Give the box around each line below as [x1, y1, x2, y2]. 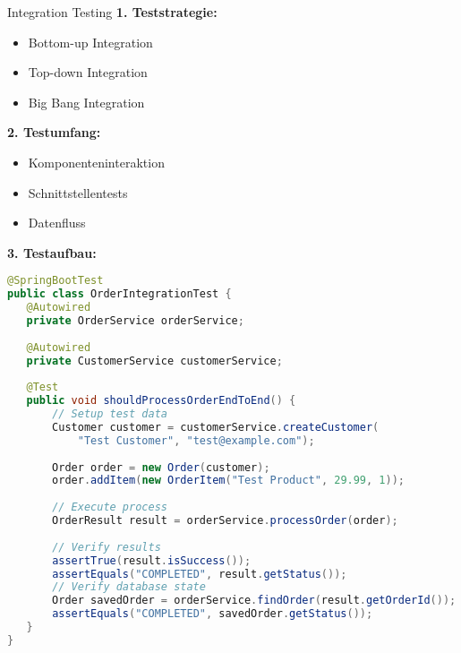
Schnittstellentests [28, 183, 128, 202]
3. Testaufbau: [7, 243, 97, 262]
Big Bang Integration [28, 92, 145, 111]
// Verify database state [52, 580, 206, 594]
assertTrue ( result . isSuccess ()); [52, 554, 252, 567]
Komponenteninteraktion [28, 152, 165, 171]
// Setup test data [52, 408, 167, 421]
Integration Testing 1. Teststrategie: [7, 3, 218, 21]
